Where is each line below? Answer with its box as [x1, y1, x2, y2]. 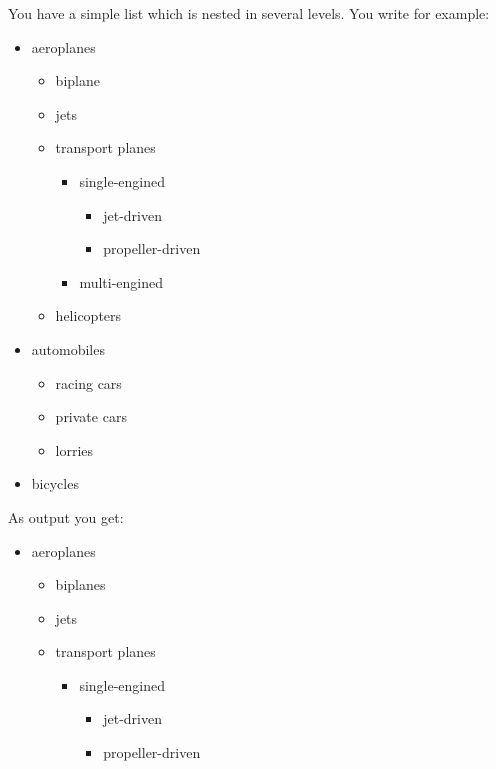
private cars [55, 406, 127, 427]
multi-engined [79, 271, 164, 292]
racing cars [55, 372, 122, 393]
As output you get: [8, 506, 124, 527]
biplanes [55, 574, 106, 595]
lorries [55, 439, 94, 460]
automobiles [31, 338, 105, 359]
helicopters [55, 305, 122, 326]
